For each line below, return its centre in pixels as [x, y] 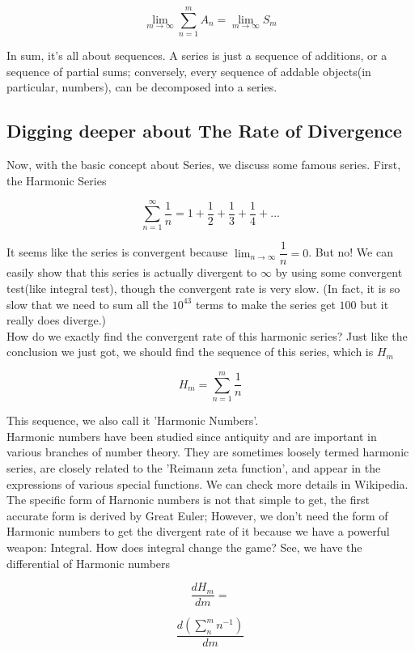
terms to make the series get [265, 304]
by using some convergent [339, 272]
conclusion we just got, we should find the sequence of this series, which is [190, 352]
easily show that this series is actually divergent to [132, 272]
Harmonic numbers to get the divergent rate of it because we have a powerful [198, 531]
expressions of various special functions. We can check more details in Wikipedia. [207, 483]
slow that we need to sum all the [88, 304]
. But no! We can [351, 252]
